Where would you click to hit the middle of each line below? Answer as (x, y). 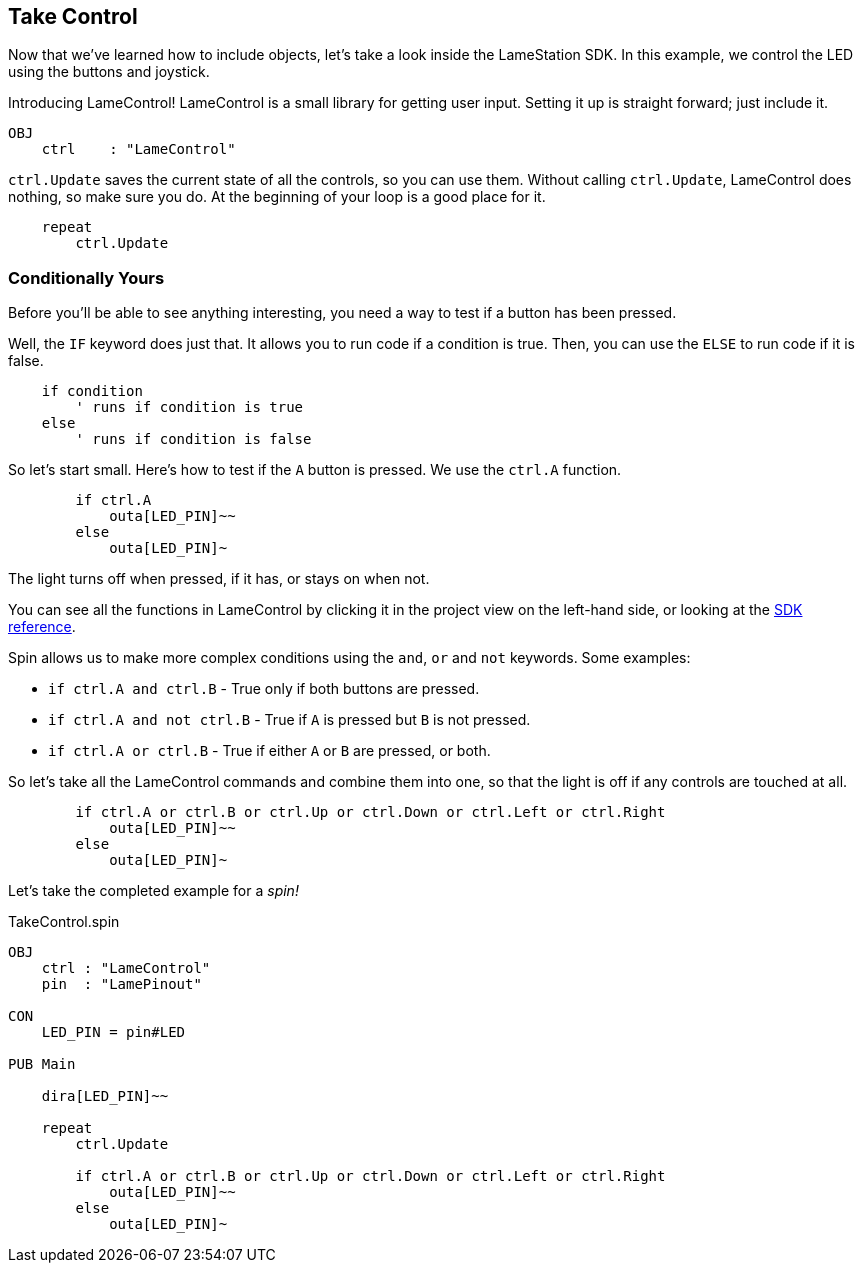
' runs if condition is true (189, 407)
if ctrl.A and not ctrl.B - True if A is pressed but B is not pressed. (289, 720)
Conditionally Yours (86, 277)
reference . (42, 627)
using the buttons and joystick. (109, 72)
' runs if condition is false (193, 439)
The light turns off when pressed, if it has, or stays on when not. (219, 579)
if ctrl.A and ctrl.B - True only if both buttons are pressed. (264, 689)
